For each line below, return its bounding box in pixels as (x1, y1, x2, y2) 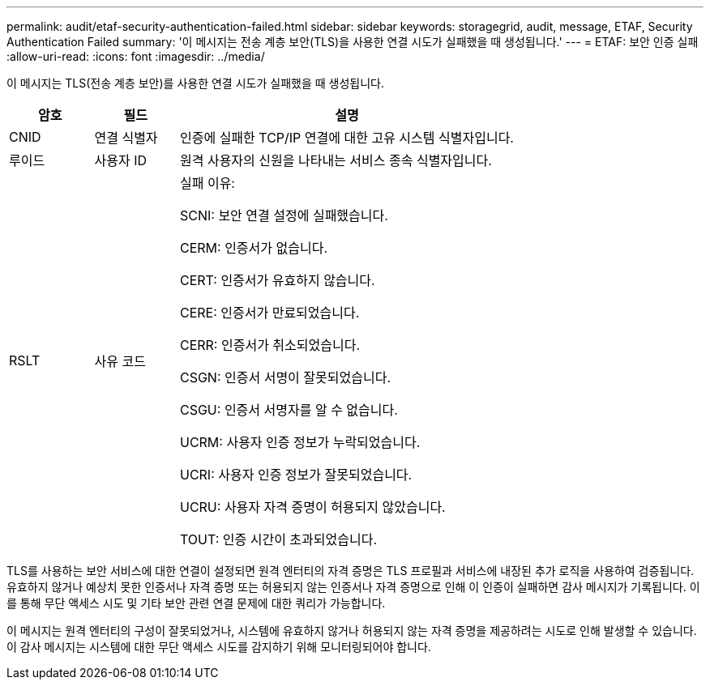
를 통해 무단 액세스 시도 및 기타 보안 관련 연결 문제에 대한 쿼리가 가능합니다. (6, 596, 386, 610)
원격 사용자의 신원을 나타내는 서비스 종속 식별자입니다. (179, 152, 492, 168)
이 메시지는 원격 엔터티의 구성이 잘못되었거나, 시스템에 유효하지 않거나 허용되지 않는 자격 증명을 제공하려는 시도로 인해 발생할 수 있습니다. (6, 624, 697, 637)
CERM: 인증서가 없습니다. (179, 240, 328, 256)
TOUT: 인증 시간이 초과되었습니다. (179, 531, 378, 548)
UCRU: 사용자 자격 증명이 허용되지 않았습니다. (179, 499, 446, 515)
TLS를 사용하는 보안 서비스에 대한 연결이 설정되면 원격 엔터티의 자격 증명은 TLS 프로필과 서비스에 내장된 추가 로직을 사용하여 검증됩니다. (6, 564, 695, 577)
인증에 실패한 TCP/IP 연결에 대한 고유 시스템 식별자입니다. (179, 130, 514, 146)
